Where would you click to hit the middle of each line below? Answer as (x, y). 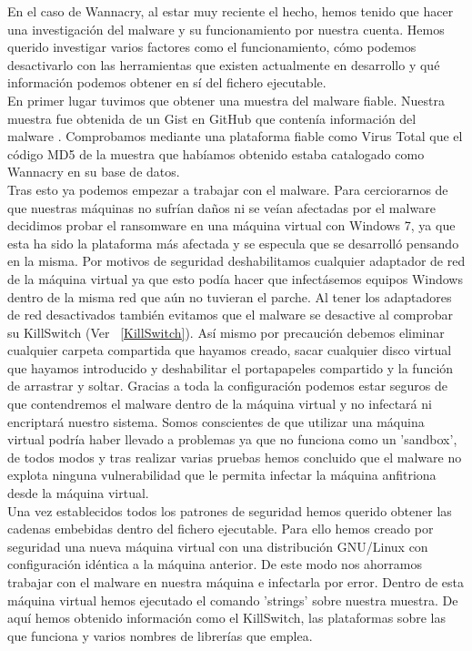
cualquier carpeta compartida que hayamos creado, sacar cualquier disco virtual (230, 350)
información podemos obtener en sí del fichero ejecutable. (167, 82)
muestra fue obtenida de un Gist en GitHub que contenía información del (212, 118)
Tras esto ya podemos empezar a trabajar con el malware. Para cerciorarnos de (228, 189)
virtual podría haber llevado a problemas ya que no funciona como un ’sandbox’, (232, 439)
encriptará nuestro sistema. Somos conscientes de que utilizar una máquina (216, 421)
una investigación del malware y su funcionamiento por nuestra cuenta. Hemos (226, 29)
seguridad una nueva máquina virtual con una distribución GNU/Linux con (218, 546)
